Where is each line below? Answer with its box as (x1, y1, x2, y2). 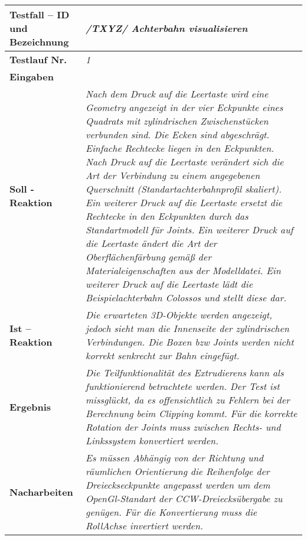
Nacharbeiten (9, 484, 73, 499)
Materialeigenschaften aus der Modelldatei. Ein (86, 264, 281, 277)
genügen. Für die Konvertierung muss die (86, 505, 257, 519)
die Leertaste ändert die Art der (86, 236, 217, 250)
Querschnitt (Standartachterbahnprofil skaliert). (86, 182, 282, 196)
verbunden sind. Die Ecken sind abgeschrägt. (86, 128, 270, 141)
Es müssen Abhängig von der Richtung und (86, 451, 263, 464)
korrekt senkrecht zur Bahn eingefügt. (86, 349, 240, 362)
